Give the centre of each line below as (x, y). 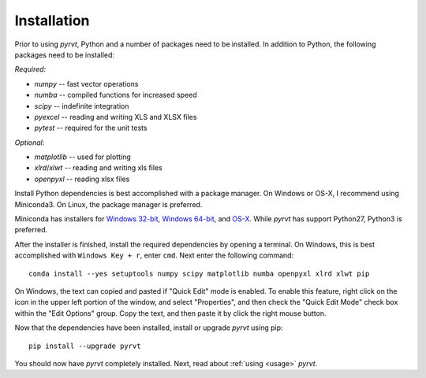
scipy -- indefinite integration (82, 106)
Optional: (30, 143)
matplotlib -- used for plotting (83, 157)
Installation (52, 20)
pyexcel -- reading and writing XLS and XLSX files (116, 117)
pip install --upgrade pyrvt (85, 346)
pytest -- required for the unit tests (91, 128)
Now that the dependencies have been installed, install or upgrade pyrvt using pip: (149, 328)
